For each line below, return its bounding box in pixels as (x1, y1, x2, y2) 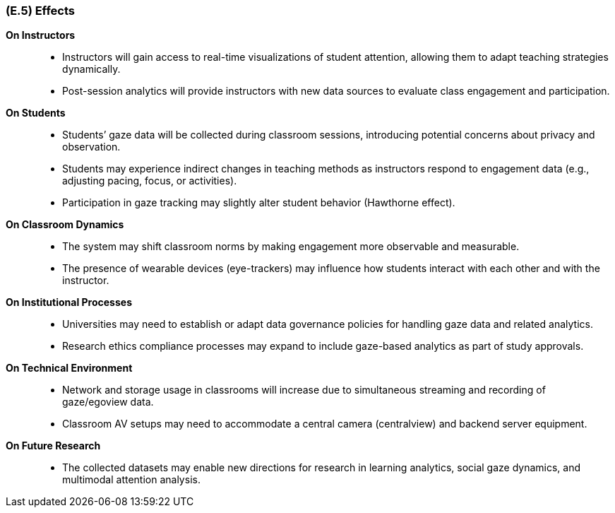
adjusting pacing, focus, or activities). (62, 175, 237, 187)
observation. (62, 141, 121, 153)
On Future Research (6, 440, 101, 452)
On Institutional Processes (6, 296, 132, 309)
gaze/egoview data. (62, 396, 154, 408)
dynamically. (62, 63, 121, 76)
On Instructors (6, 29, 76, 42)
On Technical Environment (6, 362, 133, 375)
